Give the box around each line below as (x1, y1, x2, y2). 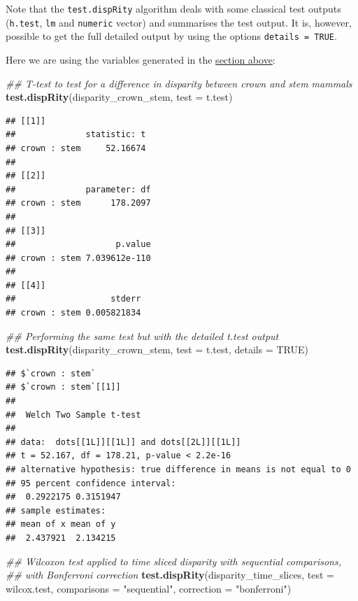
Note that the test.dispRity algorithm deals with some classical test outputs (6, 1, 341, 15)
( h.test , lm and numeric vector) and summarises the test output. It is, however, (6, 15, 352, 29)
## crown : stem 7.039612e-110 (6, 253, 151, 263)
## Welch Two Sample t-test (6, 409, 141, 420)
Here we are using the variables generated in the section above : (6, 52, 275, 66)
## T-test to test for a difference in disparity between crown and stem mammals (6, 76, 352, 90)
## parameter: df (6, 184, 151, 195)
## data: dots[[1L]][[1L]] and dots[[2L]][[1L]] (6, 437, 241, 447)
